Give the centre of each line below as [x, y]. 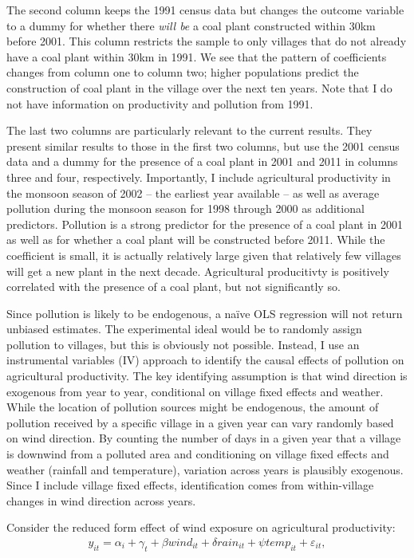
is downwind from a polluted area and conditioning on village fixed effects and [198, 454]
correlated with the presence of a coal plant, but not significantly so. [173, 287]
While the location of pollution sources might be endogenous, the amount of [193, 407]
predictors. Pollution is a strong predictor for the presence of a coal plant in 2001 [205, 224]
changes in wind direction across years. [101, 500]
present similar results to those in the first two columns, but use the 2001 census [203, 145]
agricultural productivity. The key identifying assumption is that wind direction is [207, 376]
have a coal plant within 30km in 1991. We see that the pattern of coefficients [197, 56]
